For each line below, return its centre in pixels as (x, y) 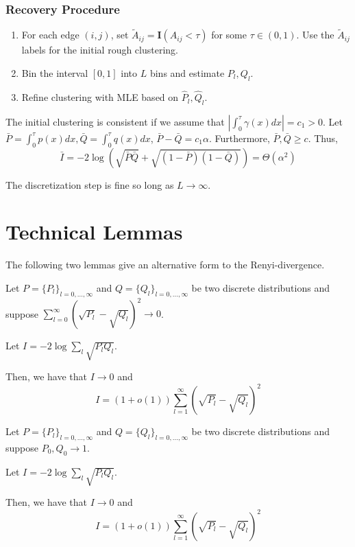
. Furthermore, (239, 138)
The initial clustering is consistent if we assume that (115, 121)
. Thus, (323, 138)
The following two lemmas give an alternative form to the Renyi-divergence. (165, 265)
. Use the (315, 35)
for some (229, 35)
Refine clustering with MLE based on (100, 97)
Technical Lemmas (94, 232)
